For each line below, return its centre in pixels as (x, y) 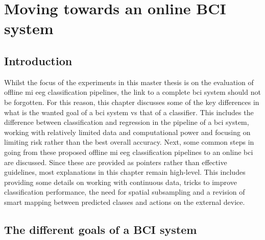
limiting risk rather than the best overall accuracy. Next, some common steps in (129, 142)
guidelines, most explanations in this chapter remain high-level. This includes (125, 172)
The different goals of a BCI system (101, 229)
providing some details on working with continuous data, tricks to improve (121, 182)
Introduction (38, 60)
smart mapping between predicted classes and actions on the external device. (125, 202)
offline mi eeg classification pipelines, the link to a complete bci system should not (132, 92)
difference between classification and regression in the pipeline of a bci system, (127, 122)
